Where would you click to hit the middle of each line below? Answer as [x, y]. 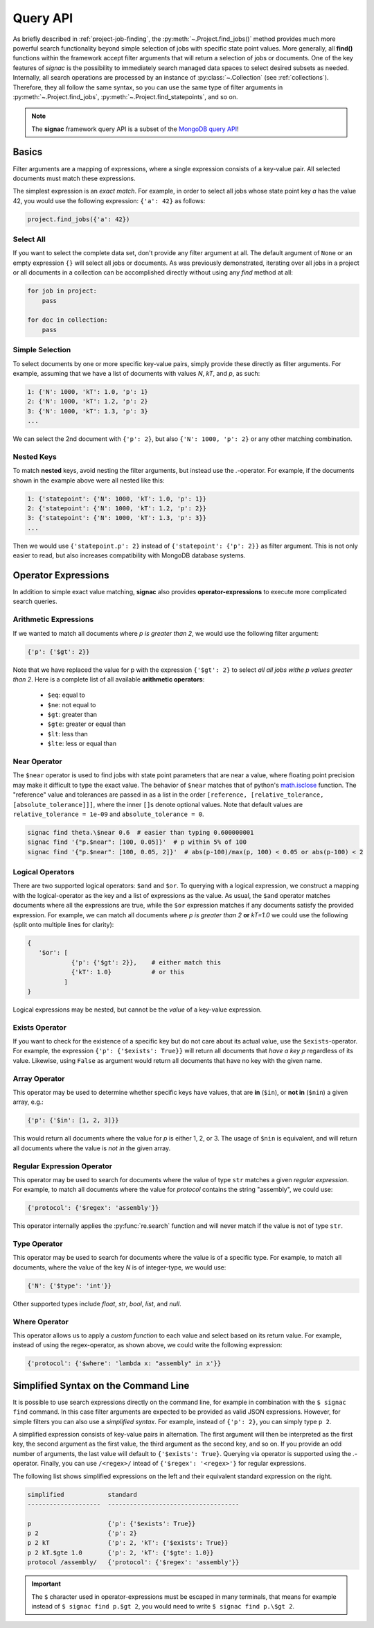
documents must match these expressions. [74, 178]
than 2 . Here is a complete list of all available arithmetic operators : [109, 679]
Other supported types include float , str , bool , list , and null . [97, 1304]
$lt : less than [68, 734]
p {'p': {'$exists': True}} [112, 1523]
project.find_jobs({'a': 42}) [79, 219]
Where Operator [41, 1322]
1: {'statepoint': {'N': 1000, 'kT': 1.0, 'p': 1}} [117, 499]
